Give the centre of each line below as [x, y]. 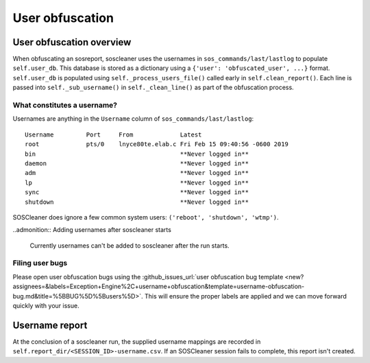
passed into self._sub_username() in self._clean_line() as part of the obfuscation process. [153, 87]
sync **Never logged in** [137, 192]
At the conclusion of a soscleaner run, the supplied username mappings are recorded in [137, 341]
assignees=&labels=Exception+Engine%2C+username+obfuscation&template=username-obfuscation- [159, 286]
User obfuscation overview [72, 42]
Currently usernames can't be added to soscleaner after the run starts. [129, 245]
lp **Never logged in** [137, 183]
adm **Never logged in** [137, 173]
